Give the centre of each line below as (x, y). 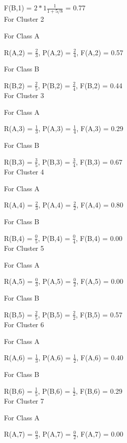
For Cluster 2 (24, 19)
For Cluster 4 (24, 172)
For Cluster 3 (24, 95)
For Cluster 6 (24, 324)
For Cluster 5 (24, 248)
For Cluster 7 (24, 400)
